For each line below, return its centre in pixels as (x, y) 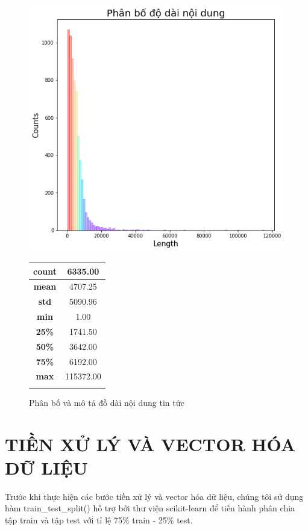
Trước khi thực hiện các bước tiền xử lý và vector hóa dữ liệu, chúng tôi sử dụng (154, 496)
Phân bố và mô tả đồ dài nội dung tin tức (107, 402)
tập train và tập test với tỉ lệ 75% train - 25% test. (99, 519)
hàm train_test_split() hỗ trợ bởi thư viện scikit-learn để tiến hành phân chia (150, 508)
